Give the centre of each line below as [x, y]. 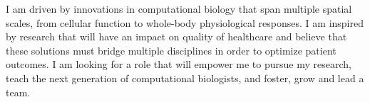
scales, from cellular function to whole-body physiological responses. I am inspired [185, 22]
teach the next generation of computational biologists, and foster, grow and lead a [185, 78]
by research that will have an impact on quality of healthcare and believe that [176, 36]
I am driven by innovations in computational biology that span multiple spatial [179, 8]
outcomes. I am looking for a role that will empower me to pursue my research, [179, 64]
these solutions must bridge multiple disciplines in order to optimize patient [171, 50]
